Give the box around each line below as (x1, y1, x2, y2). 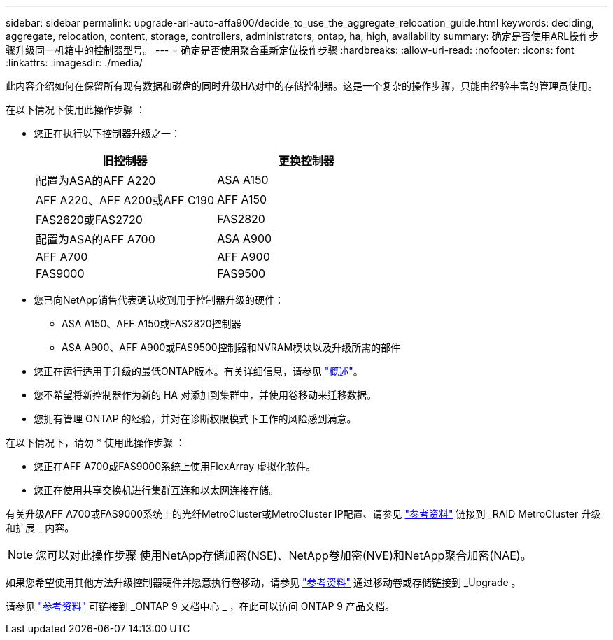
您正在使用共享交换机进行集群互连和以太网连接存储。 (34, 484, 279, 496)
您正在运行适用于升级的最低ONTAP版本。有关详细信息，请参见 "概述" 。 (34, 365, 363, 377)
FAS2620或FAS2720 (36, 213, 143, 227)
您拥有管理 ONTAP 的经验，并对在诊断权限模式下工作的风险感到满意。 (34, 413, 357, 425)
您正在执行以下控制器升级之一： (34, 127, 181, 139)
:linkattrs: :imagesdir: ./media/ (6, 57, 143, 69)
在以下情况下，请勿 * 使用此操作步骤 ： (6, 436, 185, 448)
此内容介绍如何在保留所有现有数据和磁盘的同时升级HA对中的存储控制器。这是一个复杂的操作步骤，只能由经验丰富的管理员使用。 (6, 80, 598, 92)
